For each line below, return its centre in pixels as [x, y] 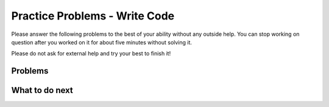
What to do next [42, 90]
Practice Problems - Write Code [93, 16]
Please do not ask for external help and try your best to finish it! [91, 53]
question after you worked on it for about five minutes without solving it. [101, 42]
